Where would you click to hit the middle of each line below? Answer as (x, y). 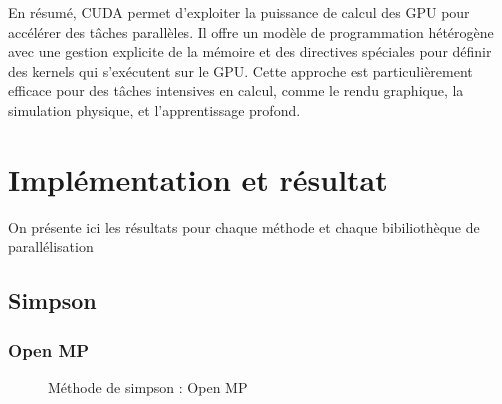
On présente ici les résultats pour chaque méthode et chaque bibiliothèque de (244, 226)
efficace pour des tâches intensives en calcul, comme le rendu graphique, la (236, 90)
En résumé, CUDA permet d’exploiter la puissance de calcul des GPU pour (239, 12)
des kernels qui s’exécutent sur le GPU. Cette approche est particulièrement (240, 70)
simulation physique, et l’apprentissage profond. (154, 109)
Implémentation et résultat (198, 178)
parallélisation (51, 246)
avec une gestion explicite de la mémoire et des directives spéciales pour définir (250, 51)
